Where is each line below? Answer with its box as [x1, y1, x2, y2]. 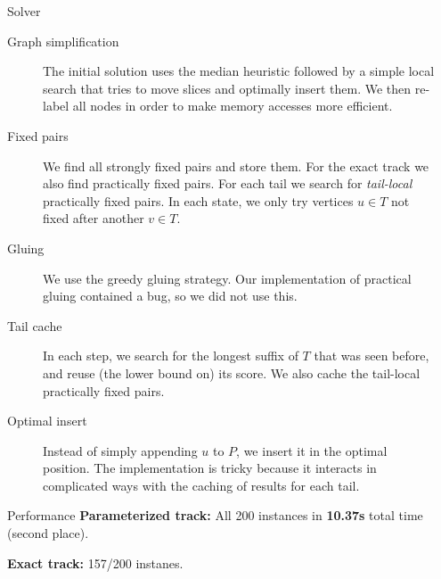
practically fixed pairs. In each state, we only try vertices [43, 191, 354, 210]
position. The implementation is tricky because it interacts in [43, 459, 377, 477]
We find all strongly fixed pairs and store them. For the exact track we [43, 156, 429, 175]
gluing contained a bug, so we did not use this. [43, 286, 298, 305]
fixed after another [43, 209, 144, 227]
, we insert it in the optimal [236, 441, 388, 459]
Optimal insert [7, 411, 87, 430]
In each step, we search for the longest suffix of [43, 346, 298, 365]
